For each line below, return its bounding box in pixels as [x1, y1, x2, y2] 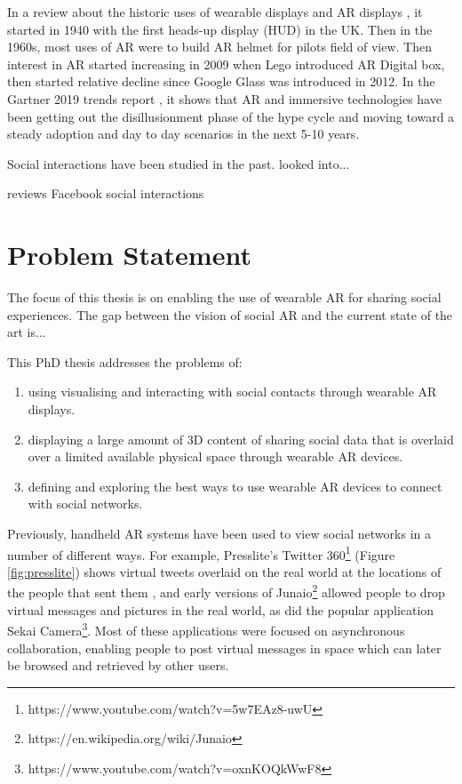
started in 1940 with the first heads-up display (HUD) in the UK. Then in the [7, 20, 433, 38]
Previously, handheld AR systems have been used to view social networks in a [7, 524, 431, 542]
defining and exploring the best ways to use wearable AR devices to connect [28, 476, 442, 495]
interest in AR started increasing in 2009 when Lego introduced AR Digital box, [7, 54, 445, 73]
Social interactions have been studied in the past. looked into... [7, 154, 350, 172]
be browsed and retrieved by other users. [7, 656, 229, 675]
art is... [7, 323, 46, 341]
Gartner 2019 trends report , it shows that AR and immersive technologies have [7, 89, 442, 108]
